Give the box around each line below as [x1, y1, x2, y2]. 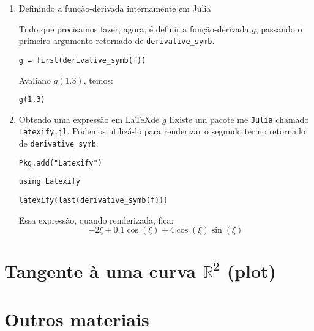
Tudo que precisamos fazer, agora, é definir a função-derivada [18, 22, 249, 35]
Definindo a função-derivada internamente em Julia [18, 2, 211, 14]
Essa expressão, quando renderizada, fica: [18, 213, 174, 226]
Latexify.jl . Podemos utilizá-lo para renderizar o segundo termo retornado [18, 125, 306, 137]
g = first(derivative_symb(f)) [18, 56, 146, 65]
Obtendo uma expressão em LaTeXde [18, 112, 160, 125]
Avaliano [18, 73, 51, 86]
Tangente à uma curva [4, 258, 196, 283]
